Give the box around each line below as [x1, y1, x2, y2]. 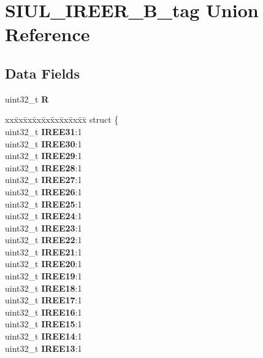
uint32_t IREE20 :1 [5, 257, 82, 270]
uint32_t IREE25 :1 [5, 197, 82, 210]
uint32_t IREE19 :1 [5, 270, 82, 282]
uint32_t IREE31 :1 [5, 125, 82, 138]
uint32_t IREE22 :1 [5, 233, 82, 246]
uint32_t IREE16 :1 [5, 305, 82, 318]
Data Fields [5, 63, 80, 82]
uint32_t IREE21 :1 [5, 245, 82, 258]
